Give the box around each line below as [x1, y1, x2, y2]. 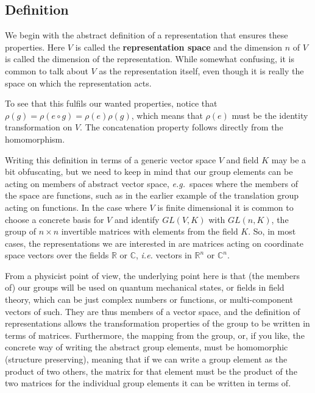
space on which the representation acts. [5, 76, 152, 89]
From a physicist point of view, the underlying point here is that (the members [5, 269, 300, 281]
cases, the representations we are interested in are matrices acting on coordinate [5, 236, 303, 249]
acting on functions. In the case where [5, 200, 147, 213]
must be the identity [232, 108, 308, 121]
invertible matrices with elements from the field [61, 225, 238, 238]
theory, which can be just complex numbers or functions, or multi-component [5, 293, 293, 306]
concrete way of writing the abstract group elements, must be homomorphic [5, 341, 288, 353]
